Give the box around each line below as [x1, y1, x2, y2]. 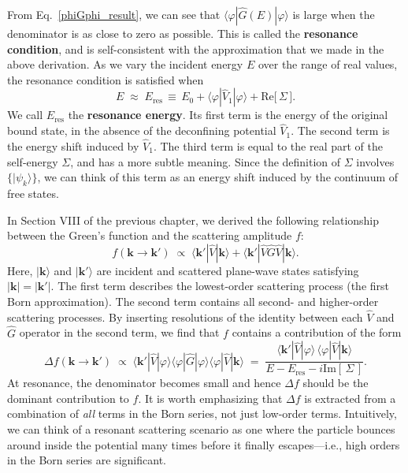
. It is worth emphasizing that [138, 389, 283, 406]
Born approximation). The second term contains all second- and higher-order [7, 292, 379, 309]
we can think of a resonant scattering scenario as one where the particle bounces [7, 420, 395, 437]
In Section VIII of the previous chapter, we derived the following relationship [7, 211, 380, 228]
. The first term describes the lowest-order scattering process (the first [50, 277, 389, 294]
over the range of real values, [258, 56, 398, 73]
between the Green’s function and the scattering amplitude [7, 227, 292, 244]
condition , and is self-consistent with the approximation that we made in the [7, 40, 384, 57]
